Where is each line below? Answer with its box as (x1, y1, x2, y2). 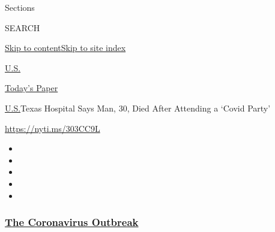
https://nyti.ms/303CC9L (5, 122, 100, 134)
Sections (5, 1, 35, 13)
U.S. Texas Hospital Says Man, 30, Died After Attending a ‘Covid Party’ (5, 101, 271, 114)
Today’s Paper (5, 82, 58, 94)
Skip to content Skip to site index (5, 41, 126, 54)
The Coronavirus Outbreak (5, 215, 139, 230)
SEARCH (5, 21, 40, 34)
